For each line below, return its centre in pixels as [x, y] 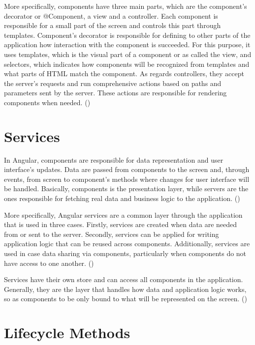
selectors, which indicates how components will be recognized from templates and [127, 64]
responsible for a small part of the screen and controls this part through [112, 25]
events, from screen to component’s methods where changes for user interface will [127, 179]
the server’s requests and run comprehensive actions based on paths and [113, 83]
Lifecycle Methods [67, 332]
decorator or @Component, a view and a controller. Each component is [111, 15]
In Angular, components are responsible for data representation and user [114, 159]
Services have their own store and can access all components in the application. [124, 279]
